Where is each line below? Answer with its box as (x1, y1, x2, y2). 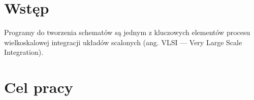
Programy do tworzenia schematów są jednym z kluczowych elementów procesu (4, 27, 250, 38)
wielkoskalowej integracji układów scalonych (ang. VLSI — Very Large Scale (4, 37, 242, 47)
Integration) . (4, 47, 44, 57)
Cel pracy (4, 77, 73, 97)
